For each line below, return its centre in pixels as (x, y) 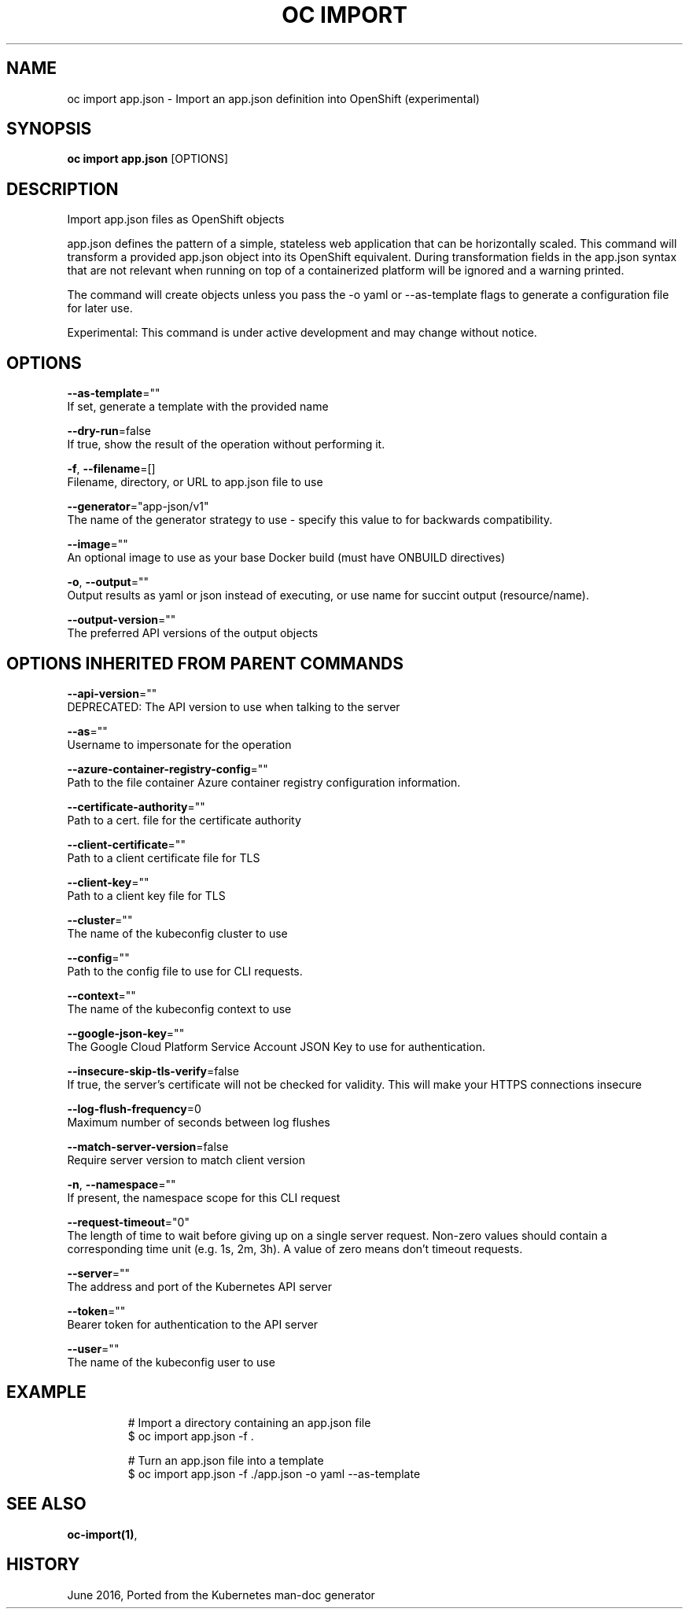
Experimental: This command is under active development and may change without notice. (302, 333)
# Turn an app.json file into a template (226, 1460)
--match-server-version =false (148, 1146)
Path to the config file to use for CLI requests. (185, 971)
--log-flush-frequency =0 (134, 1108)
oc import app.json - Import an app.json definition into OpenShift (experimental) (273, 98)
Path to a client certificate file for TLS (164, 857)
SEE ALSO (46, 1504)
